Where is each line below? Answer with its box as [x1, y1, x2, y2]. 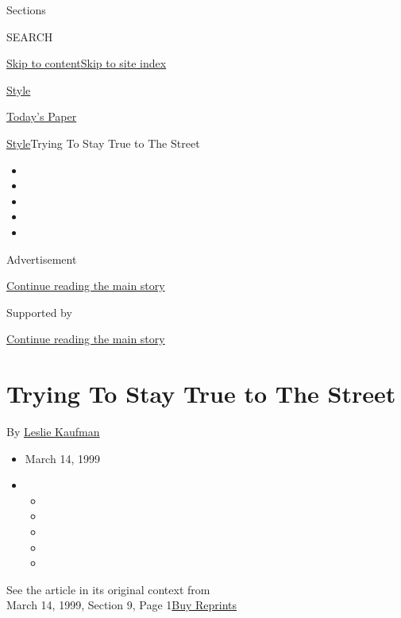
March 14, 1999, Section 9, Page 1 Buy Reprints [6, 597, 237, 613]
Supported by [6, 303, 72, 320]
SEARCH [6, 28, 53, 44]
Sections [6, 2, 46, 17]
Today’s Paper [6, 108, 77, 125]
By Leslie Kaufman [6, 423, 100, 440]
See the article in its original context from [6, 581, 210, 597]
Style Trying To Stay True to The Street [6, 134, 200, 151]
